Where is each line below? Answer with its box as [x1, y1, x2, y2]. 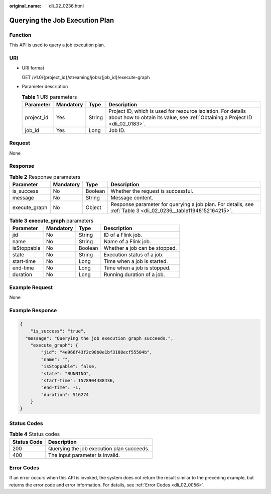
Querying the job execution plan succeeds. [48, 445, 150, 452]
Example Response [9, 307, 57, 314]
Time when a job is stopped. [103, 264, 171, 271]
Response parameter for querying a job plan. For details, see [110, 201, 254, 208]
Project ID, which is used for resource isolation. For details [108, 107, 246, 114]
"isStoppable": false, [41, 364, 97, 370]
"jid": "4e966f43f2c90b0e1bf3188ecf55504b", [41, 349, 153, 355]
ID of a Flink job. [103, 232, 143, 239]
